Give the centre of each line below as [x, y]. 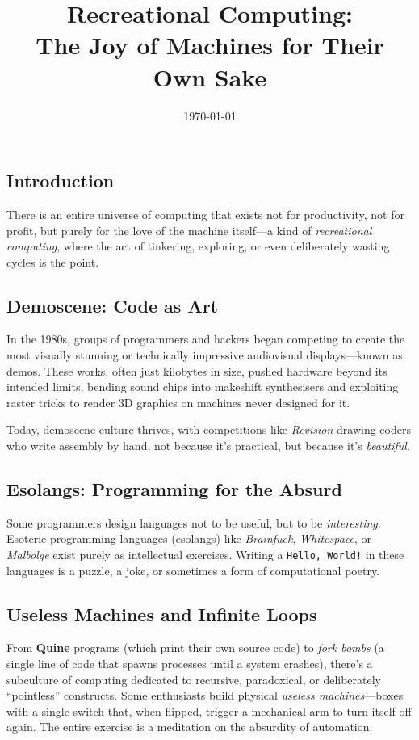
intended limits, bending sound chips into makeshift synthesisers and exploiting [203, 387]
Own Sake [210, 76]
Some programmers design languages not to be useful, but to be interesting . [194, 522]
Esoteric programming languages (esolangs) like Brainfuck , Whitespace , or [189, 538]
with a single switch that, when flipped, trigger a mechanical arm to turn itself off [209, 711]
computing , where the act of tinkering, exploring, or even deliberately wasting [198, 246]
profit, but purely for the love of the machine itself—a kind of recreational [189, 230]
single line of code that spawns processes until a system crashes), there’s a [190, 664]
